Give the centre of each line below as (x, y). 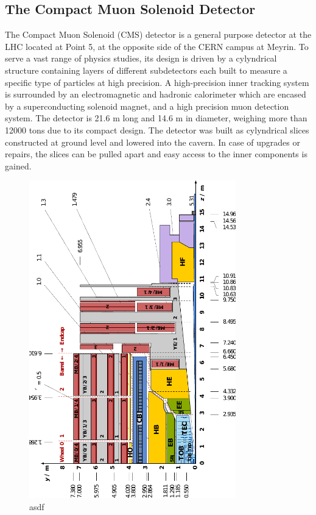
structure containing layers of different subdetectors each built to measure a (146, 70)
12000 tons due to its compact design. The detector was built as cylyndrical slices (157, 130)
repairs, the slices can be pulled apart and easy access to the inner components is (156, 154)
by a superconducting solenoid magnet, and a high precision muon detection (147, 106)
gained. (18, 165)
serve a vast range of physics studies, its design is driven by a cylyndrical (141, 58)
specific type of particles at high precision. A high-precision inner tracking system (157, 82)
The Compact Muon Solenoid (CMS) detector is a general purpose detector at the (158, 34)
